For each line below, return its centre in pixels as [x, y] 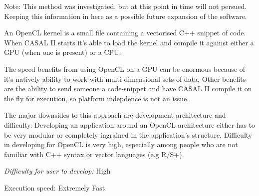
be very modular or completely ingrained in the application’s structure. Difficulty [128, 134]
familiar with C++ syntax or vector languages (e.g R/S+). [94, 154]
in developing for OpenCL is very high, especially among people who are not [121, 144]
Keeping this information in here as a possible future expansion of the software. [126, 16]
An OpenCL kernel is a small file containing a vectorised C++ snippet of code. [125, 33]
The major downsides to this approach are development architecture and [115, 115]
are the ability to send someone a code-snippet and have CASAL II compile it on [128, 89]
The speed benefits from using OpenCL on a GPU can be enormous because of [125, 69]
